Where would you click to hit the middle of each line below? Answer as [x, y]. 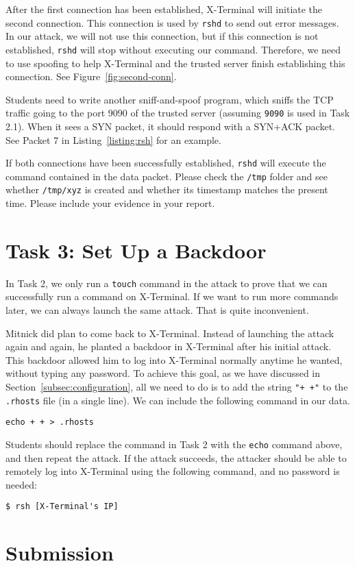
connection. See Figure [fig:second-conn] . [91, 76]
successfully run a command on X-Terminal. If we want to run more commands [172, 296]
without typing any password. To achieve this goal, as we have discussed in [163, 373]
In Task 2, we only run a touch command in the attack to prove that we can [167, 283]
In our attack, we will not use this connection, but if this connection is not [162, 36]
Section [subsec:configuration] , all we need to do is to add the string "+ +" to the [177, 387]
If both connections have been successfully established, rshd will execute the [166, 163]
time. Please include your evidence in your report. [110, 203]
